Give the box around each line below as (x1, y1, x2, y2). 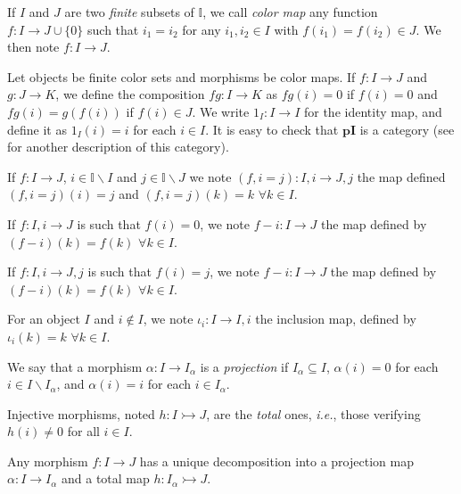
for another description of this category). (7, 137, 229, 156)
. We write (192, 102, 250, 120)
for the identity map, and (303, 102, 442, 120)
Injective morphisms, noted (7, 404, 155, 423)
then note (7, 37, 60, 56)
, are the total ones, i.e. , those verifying (206, 404, 421, 423)
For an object (7, 309, 80, 328)
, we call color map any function (202, 3, 378, 21)
